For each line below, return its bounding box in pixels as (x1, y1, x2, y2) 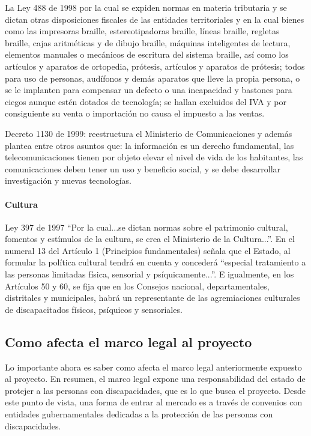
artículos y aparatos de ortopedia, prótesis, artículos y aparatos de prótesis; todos (5, 59, 305, 72)
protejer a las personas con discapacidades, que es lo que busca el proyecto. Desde (5, 384, 306, 396)
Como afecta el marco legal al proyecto (5, 332, 252, 351)
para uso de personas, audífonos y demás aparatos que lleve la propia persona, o (5, 71, 300, 84)
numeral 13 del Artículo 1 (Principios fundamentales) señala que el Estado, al (5, 244, 291, 256)
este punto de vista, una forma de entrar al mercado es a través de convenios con (5, 396, 303, 408)
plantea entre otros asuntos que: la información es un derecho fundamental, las (5, 139, 294, 151)
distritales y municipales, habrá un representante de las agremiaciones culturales (5, 291, 300, 304)
